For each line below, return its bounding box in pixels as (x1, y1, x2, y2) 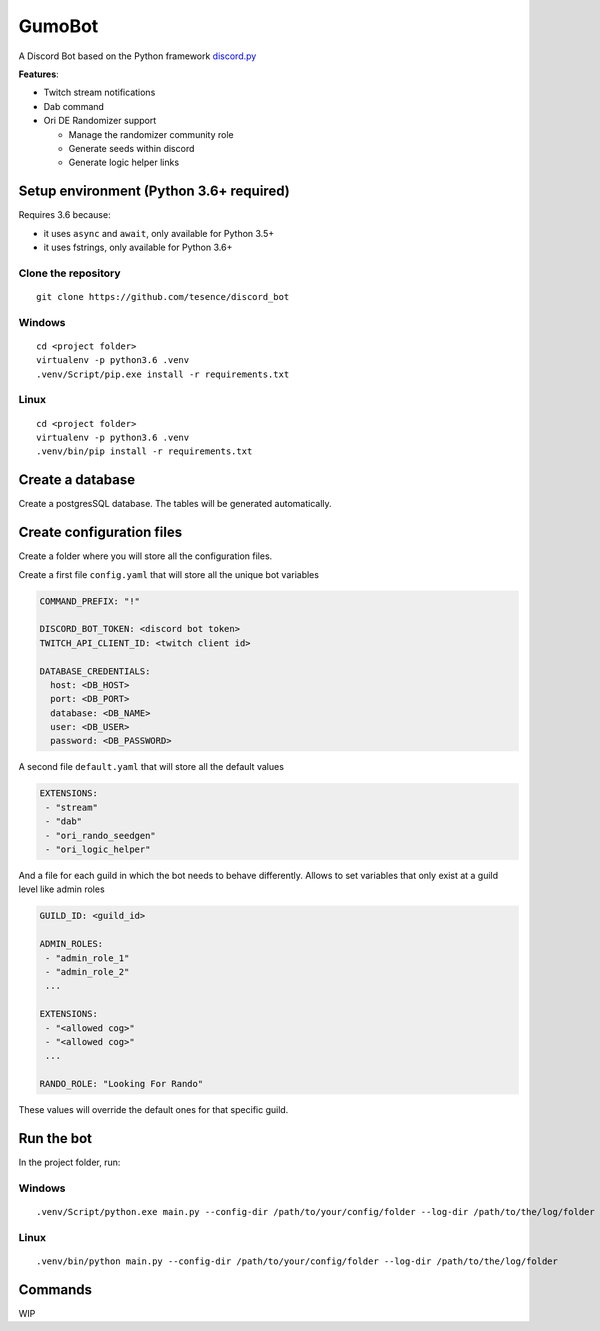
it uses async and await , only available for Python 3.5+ (43, 227, 275, 239)
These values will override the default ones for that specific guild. (18, 1104, 289, 1116)
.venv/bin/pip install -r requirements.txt (36, 446, 253, 457)
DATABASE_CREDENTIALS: (39, 665, 151, 677)
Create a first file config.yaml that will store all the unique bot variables (18, 568, 320, 580)
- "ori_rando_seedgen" (45, 830, 157, 841)
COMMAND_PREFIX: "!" (39, 595, 140, 607)
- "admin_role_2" (45, 966, 130, 977)
